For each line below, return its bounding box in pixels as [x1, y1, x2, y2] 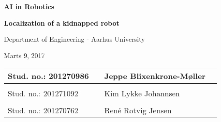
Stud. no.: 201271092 [8, 88, 78, 99]
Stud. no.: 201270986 [8, 70, 89, 82]
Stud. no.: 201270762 [8, 105, 78, 116]
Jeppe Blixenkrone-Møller [104, 70, 206, 82]
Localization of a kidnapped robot [4, 17, 119, 28]
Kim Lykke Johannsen [104, 88, 180, 99]
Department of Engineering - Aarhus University [4, 34, 145, 44]
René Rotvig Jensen [104, 105, 172, 116]
